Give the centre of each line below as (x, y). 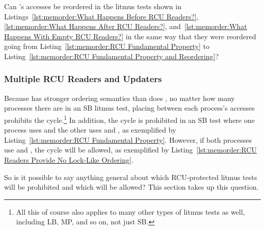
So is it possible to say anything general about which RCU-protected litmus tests (131, 177)
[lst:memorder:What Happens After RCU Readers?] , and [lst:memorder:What (126, 26)
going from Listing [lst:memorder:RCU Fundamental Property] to (107, 46)
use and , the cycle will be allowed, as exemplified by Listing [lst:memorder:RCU (130, 150)
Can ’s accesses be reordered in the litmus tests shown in (93, 6)
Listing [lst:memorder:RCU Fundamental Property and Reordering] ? (112, 56)
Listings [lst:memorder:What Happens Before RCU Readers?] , (101, 16)
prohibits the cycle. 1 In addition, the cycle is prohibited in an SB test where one (129, 119)
